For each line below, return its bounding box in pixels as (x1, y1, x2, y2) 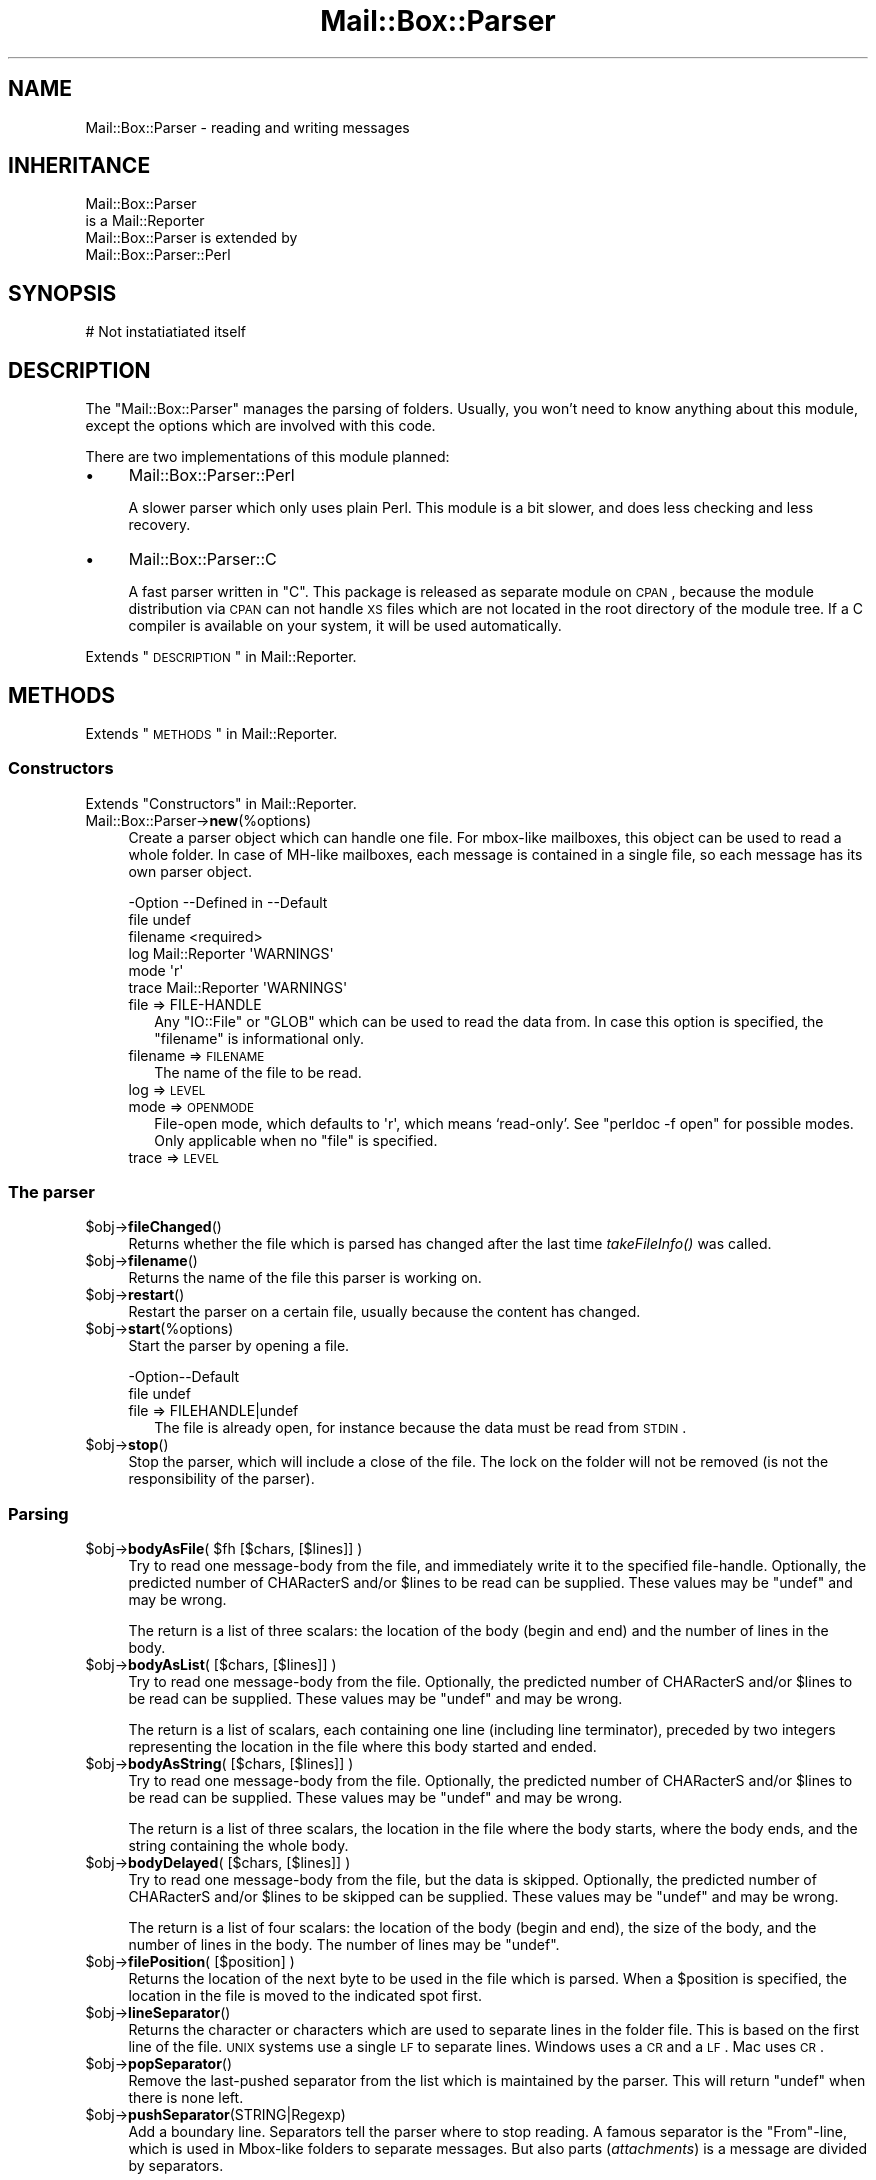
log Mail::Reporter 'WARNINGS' (128, 944, 334, 962)
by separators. (128, 2157, 224, 2175)
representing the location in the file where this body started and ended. (128, 1738, 597, 1756)
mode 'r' (128, 961, 184, 979)
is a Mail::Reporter (85, 212, 205, 230)
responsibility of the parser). (128, 1470, 315, 1488)
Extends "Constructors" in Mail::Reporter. (85, 794, 357, 812)
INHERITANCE (8, 153, 151, 179)
